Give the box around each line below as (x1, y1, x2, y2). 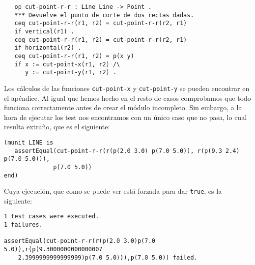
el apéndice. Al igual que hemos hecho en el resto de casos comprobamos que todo (4, 92, 251, 103)
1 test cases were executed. (4, 213, 99, 220)
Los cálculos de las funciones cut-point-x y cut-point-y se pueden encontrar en (4, 83, 250, 93)
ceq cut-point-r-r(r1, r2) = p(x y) (14, 52, 134, 59)
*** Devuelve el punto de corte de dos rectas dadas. (14, 11, 194, 19)
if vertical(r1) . (14, 28, 75, 35)
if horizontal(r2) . (14, 44, 82, 52)
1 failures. (4, 221, 43, 229)
